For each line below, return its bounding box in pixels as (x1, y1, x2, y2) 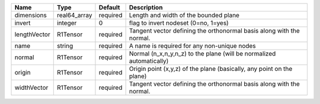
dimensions (14, 11, 47, 19)
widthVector (14, 83, 49, 92)
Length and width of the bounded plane (129, 11, 240, 19)
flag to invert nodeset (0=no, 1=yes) (129, 19, 229, 27)
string (56, 42, 73, 50)
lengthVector (14, 30, 50, 38)
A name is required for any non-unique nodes (129, 42, 256, 50)
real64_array (56, 11, 92, 19)
